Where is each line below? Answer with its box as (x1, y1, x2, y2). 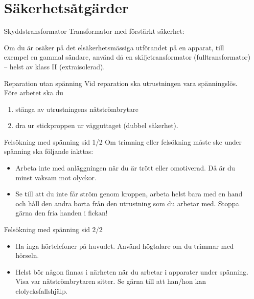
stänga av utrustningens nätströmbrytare (15, 104, 139, 114)
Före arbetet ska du (4, 87, 64, 98)
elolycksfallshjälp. (15, 286, 68, 296)
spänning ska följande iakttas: (4, 146, 93, 156)
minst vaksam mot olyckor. (15, 172, 96, 182)
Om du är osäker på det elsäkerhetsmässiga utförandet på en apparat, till (4, 42, 224, 52)
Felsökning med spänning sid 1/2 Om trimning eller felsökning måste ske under (4, 136, 242, 147)
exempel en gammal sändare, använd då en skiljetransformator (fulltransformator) (4, 52, 251, 62)
